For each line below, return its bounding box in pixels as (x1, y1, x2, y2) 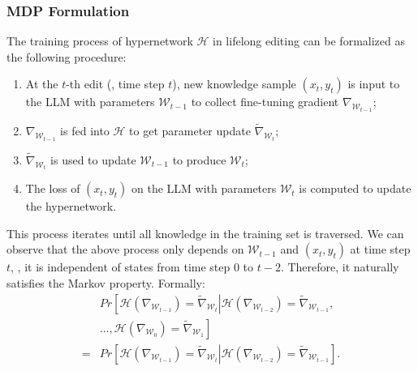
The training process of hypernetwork (6, 32, 193, 49)
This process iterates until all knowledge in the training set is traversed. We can (6, 224, 404, 241)
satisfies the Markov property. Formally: (6, 274, 205, 291)
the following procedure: (6, 48, 127, 65)
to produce (172, 151, 226, 168)
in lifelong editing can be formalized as (213, 32, 405, 49)
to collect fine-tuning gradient (191, 93, 339, 110)
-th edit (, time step (66, 75, 165, 92)
